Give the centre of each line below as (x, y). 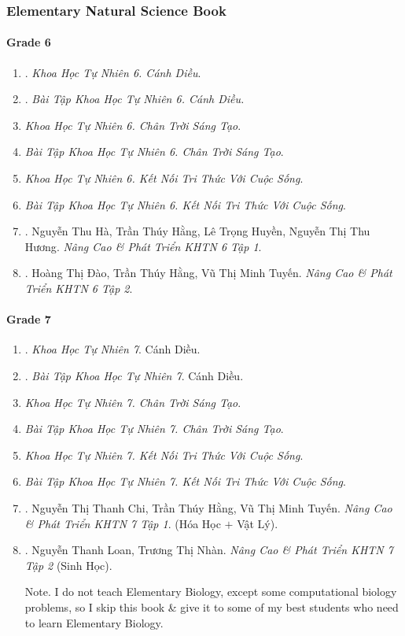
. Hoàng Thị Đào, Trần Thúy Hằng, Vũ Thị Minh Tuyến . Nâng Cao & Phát (208, 273)
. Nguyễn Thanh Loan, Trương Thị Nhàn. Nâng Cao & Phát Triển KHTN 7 (209, 550)
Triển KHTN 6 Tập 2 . (79, 288)
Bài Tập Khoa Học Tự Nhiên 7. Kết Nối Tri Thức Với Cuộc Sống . (185, 481)
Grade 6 (29, 42)
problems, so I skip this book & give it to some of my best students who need (212, 606)
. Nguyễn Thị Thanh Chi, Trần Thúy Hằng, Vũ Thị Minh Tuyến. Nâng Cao (208, 507)
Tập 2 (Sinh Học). (68, 565)
